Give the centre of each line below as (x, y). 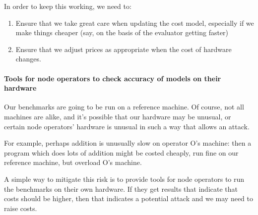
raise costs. (21, 208)
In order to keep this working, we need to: (68, 6)
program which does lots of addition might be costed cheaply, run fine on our (121, 152)
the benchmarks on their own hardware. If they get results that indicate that (121, 188)
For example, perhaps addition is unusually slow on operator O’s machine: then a (128, 143)
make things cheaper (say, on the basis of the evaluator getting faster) (122, 32)
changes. (28, 59)
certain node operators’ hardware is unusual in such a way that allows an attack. (127, 126)
